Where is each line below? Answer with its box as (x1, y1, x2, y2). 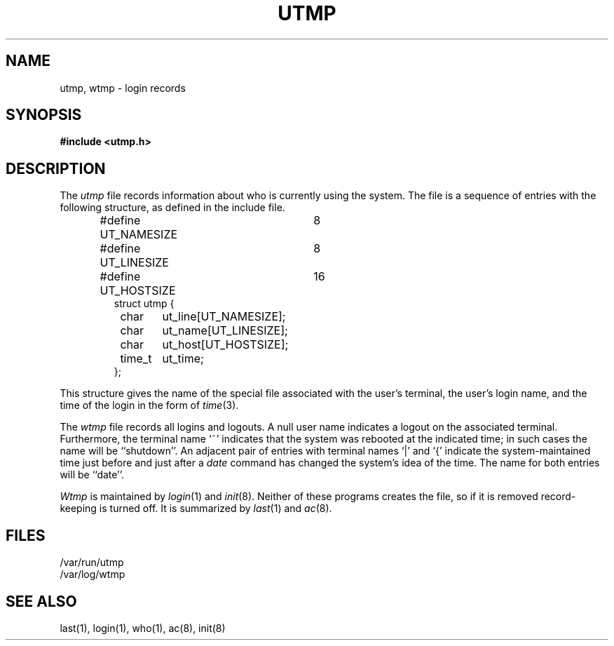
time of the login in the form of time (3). (60, 399, 239, 412)
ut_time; (162, 351, 204, 366)
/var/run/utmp (60, 556, 124, 569)
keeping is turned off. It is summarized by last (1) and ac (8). (60, 502, 332, 515)
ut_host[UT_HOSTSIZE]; (162, 337, 289, 352)
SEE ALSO (6, 592, 77, 610)
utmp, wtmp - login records (60, 81, 186, 94)
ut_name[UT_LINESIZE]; (162, 323, 288, 338)
